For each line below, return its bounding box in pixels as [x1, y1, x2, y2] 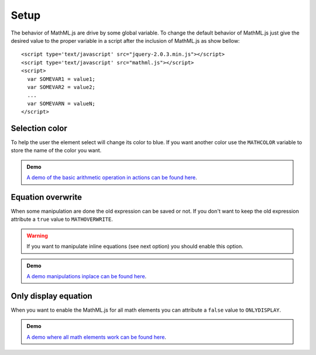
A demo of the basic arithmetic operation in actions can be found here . [26, 174, 197, 181]
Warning [26, 232, 48, 239]
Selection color [11, 123, 67, 133]
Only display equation [11, 291, 93, 301]
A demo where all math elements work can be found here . [26, 333, 167, 340]
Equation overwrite [11, 192, 82, 202]
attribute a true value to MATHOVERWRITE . [11, 216, 114, 223]
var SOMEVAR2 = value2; [27, 84, 96, 90]
